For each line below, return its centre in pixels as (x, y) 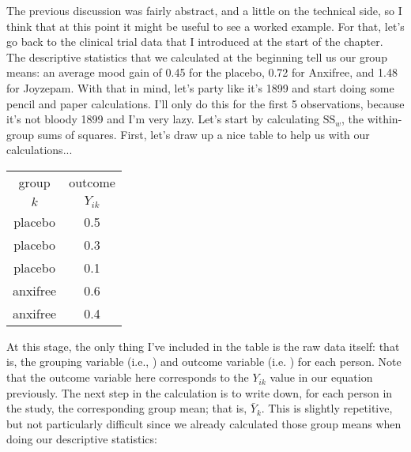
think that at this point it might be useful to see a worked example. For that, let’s (205, 26)
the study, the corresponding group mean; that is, (127, 408)
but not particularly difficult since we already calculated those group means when (204, 423)
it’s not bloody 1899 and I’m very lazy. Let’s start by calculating (163, 119)
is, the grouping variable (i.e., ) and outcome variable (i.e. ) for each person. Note (204, 362)
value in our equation (321, 377)
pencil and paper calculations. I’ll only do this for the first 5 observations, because (205, 103)
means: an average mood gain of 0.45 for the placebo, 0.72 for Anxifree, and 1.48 (202, 72)
